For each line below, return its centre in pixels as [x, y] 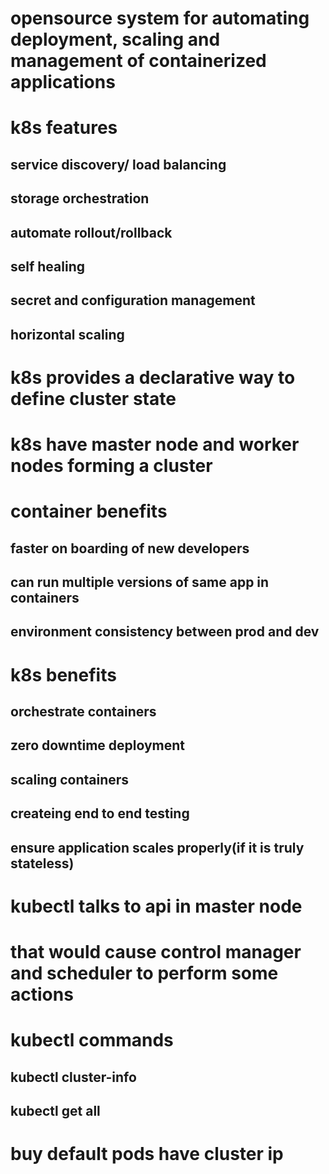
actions [42, 994]
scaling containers [70, 779]
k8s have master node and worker [155, 444]
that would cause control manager [156, 951]
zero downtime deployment [98, 745]
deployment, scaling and [115, 39]
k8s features [64, 128]
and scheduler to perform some [144, 973]
